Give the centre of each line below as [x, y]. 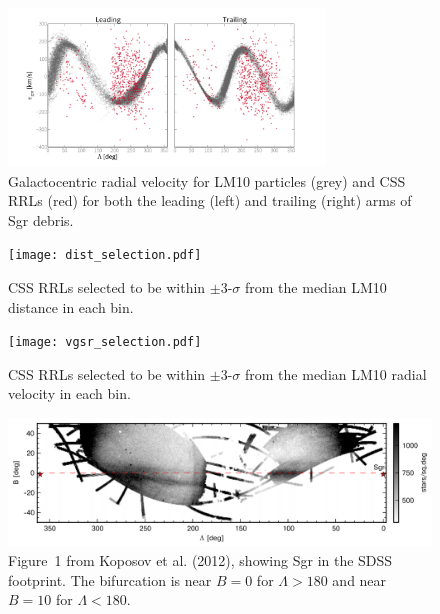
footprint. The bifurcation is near [110, 579]
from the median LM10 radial [336, 373]
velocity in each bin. [69, 393]
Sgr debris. [41, 219]
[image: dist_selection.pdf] [105, 255]
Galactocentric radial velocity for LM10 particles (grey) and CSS [207, 180]
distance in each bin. [71, 306]
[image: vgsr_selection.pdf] [105, 342]
